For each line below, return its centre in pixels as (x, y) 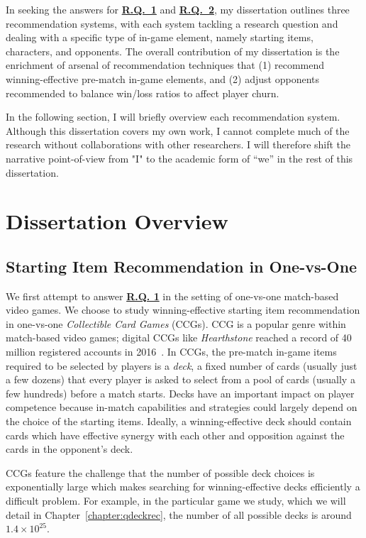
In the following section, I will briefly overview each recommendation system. (173, 117)
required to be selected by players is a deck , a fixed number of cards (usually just (182, 365)
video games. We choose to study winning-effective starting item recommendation (183, 310)
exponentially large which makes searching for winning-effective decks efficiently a (183, 487)
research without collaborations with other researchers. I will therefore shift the (178, 144)
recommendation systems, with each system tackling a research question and (172, 23)
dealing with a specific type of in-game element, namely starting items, (160, 37)
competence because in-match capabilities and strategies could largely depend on (182, 407)
